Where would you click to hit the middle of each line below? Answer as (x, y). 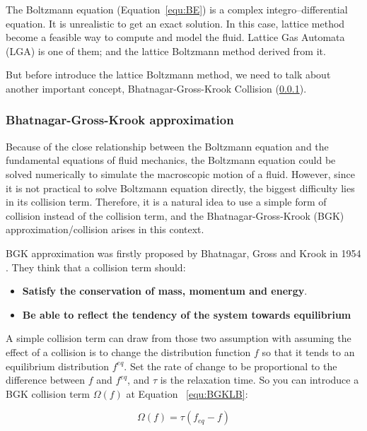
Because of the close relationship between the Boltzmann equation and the (167, 146)
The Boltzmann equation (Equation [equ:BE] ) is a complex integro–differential (177, 9)
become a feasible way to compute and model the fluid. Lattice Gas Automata (175, 37)
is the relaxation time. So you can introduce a (260, 380)
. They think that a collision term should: (96, 267)
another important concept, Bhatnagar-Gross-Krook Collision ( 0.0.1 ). (156, 88)
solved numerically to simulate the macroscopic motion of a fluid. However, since (180, 173)
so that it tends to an (308, 352)
